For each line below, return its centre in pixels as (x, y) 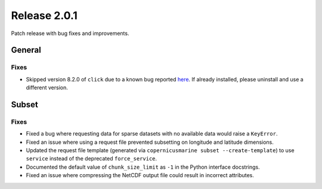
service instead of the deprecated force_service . (92, 159)
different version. (47, 88)
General (26, 50)
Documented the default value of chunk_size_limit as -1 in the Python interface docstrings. (143, 167)
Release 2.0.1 (44, 15)
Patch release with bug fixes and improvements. (70, 33)
